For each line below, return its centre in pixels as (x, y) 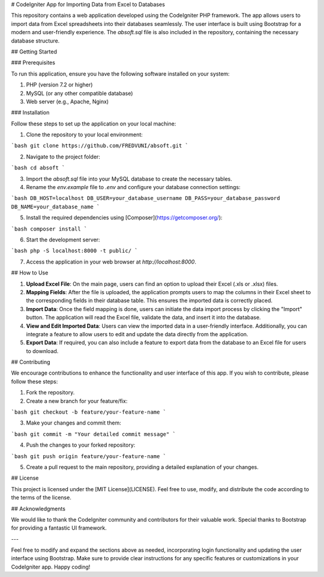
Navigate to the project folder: (63, 157)
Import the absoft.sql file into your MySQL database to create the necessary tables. (129, 179)
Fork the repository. (50, 393)
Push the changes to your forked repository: (81, 445)
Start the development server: (63, 240)
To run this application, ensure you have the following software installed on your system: (121, 74)
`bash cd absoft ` (38, 168)
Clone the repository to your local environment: (85, 134)
